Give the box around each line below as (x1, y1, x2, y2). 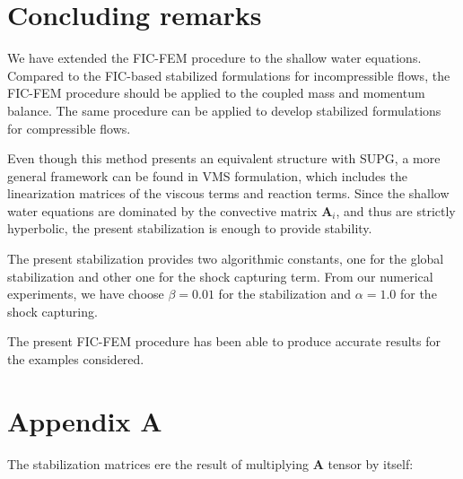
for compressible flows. (7, 118, 131, 137)
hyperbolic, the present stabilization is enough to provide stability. (7, 219, 372, 238)
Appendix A (7, 402, 162, 439)
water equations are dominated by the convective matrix (7, 201, 318, 220)
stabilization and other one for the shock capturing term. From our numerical (7, 266, 433, 285)
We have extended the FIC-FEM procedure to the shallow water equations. (7, 48, 422, 67)
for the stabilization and (218, 284, 352, 303)
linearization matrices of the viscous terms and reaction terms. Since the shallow (7, 184, 450, 203)
